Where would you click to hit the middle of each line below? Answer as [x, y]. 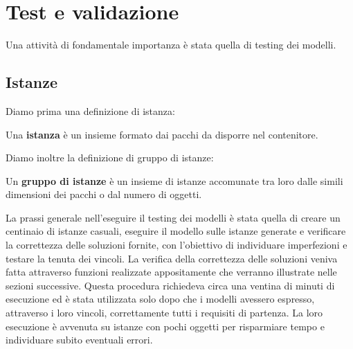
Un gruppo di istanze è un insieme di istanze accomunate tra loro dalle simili [174, 180]
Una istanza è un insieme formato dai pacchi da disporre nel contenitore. [162, 134]
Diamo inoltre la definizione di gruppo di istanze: [110, 158]
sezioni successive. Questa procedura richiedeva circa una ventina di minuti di [170, 285]
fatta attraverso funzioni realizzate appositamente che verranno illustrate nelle [171, 272]
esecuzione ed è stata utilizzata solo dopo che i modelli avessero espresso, [160, 299]
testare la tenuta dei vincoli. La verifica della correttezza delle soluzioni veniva [172, 258]
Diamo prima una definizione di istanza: [90, 110]
